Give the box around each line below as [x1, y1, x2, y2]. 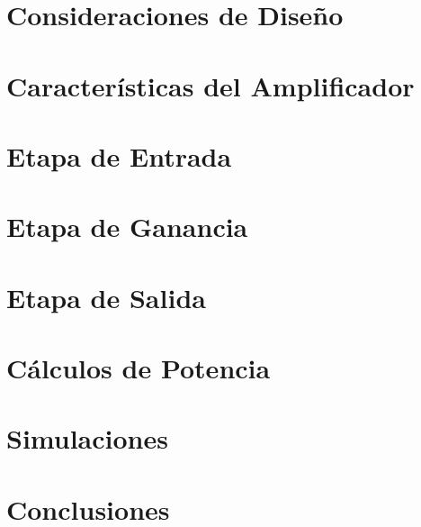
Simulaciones [6, 420, 168, 457]
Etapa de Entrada [6, 137, 232, 174]
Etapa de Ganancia [6, 208, 248, 245]
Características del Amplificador [6, 67, 415, 104]
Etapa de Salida [6, 278, 206, 315]
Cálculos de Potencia [6, 350, 271, 386]
